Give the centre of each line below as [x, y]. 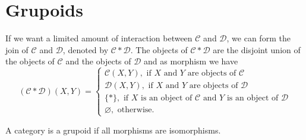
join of [17, 49]
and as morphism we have [191, 61]
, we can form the [258, 38]
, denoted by [86, 49]
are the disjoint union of [257, 49]
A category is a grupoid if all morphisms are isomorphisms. [113, 130]
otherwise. [136, 110]
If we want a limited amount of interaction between [99, 38]
